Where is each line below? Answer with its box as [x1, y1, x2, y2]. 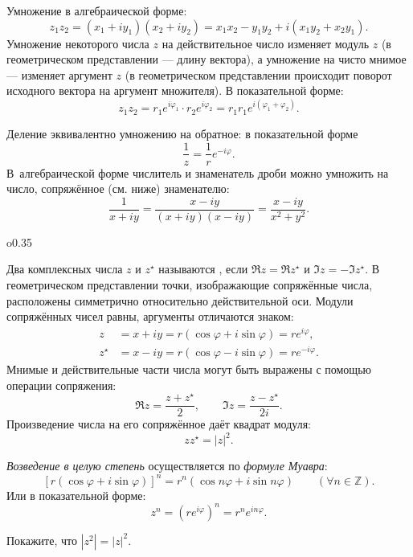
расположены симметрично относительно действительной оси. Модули [6, 292, 354, 309]
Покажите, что [6, 531, 77, 548]
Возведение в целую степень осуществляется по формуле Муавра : [6, 457, 328, 474]
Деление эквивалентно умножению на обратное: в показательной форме [6, 125, 358, 141]
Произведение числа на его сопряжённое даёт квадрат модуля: [6, 416, 312, 432]
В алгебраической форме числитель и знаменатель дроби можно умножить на [6, 164, 389, 181]
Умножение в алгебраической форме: [6, 2, 187, 18]
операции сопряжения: [6, 376, 117, 393]
